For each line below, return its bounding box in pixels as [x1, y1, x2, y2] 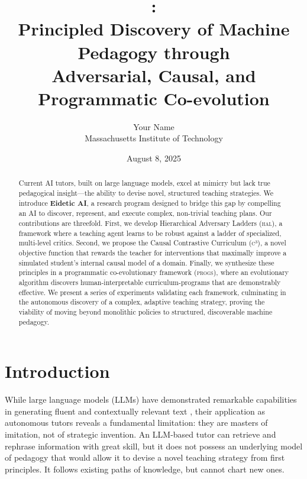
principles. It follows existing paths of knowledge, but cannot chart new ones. [5, 462, 285, 475]
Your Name [133, 120, 174, 132]
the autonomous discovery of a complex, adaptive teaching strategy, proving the [18, 297, 265, 307]
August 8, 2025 [127, 152, 181, 164]
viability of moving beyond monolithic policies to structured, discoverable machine [18, 306, 273, 316]
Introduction [5, 359, 110, 383]
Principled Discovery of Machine [18, 17, 290, 41]
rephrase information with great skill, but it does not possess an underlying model [5, 439, 303, 452]
